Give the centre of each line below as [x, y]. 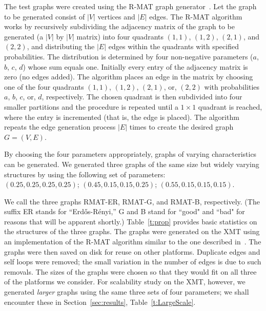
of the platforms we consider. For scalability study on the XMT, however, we [125, 282]
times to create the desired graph [181, 127]
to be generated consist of [45, 16]
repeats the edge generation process [60, 127]
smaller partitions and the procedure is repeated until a [91, 106]
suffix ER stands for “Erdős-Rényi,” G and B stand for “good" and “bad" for [125, 211]
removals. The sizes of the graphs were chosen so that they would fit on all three [130, 271]
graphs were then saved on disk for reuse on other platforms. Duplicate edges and [132, 251]
